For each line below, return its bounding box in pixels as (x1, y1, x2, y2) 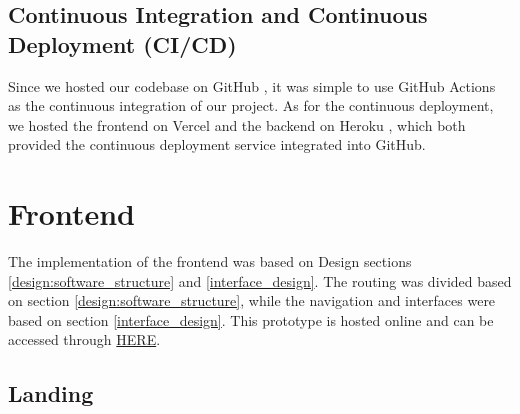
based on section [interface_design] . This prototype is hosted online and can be (8, 309, 494, 330)
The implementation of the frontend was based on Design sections (8, 251, 412, 272)
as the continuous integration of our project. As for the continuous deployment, (8, 95, 494, 116)
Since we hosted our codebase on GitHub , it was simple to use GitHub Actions (8, 75, 496, 96)
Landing (8, 378, 94, 409)
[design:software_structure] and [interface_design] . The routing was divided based (8, 270, 512, 291)
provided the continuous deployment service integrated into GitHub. (8, 134, 426, 155)
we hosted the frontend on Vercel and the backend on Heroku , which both (8, 114, 466, 135)
